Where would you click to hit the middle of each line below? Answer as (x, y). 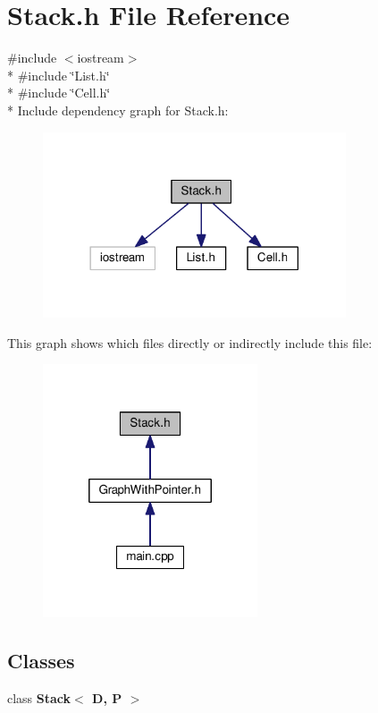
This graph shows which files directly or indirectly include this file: (190, 342)
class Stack (39, 698)
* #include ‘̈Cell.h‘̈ (59, 93)
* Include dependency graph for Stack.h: (118, 110)
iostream (101, 58)
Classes (41, 661)
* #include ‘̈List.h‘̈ (59, 75)
